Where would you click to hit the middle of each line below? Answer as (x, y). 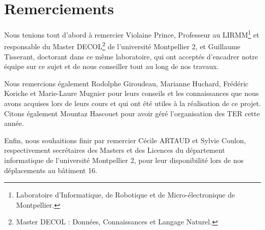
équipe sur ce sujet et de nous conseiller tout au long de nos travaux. (112, 66)
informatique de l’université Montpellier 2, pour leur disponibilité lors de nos (124, 160)
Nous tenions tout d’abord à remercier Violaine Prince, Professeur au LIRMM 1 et (132, 34)
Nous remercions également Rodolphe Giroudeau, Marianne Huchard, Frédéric (126, 83)
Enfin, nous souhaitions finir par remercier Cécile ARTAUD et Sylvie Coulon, (125, 140)
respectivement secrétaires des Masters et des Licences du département (115, 150)
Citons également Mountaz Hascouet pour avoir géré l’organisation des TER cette (132, 113)
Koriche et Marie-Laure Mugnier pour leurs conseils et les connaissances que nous (131, 93)
